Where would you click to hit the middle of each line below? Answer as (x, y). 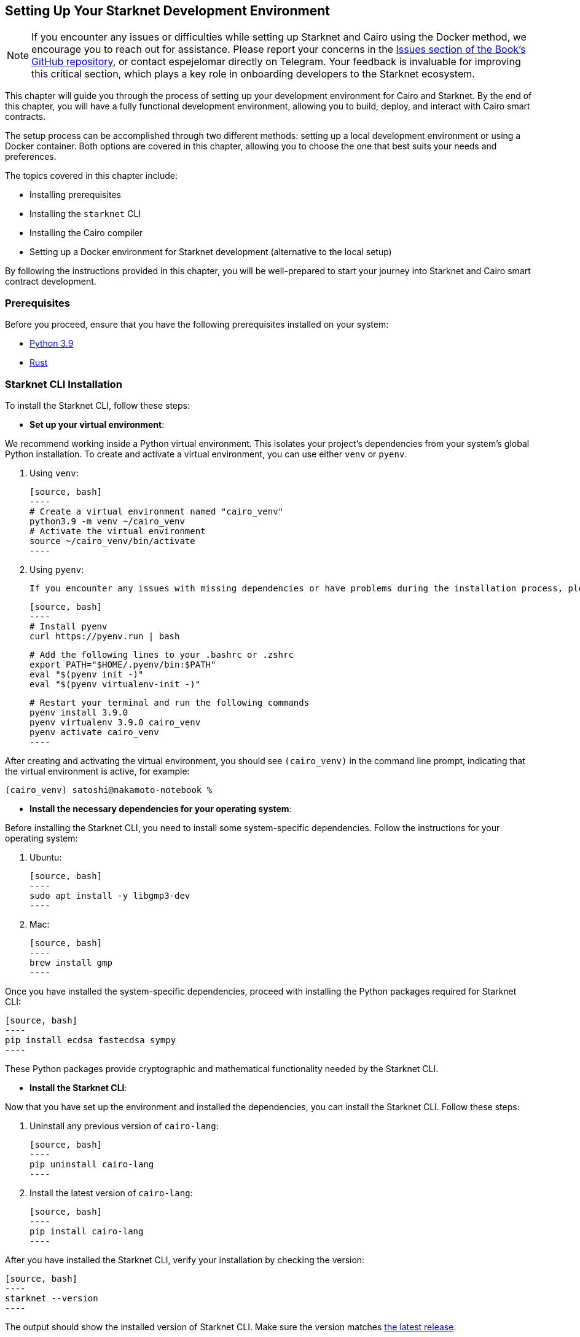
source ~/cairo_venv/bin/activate (112, 541)
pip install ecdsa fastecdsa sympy (91, 1040)
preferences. (31, 157)
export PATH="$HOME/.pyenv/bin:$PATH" (123, 664)
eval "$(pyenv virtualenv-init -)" (115, 684)
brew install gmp (71, 962)
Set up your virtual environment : (97, 424)
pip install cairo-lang (87, 1231)
